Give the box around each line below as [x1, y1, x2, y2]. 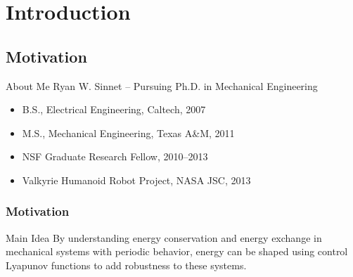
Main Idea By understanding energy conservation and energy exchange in [6, 230, 322, 245]
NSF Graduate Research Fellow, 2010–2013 [22, 149, 208, 164]
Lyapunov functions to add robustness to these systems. [6, 257, 247, 272]
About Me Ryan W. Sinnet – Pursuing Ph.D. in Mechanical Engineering [6, 78, 318, 93]
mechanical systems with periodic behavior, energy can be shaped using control [6, 244, 348, 259]
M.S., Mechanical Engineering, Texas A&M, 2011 [22, 125, 235, 140]
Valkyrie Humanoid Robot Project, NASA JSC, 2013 [22, 172, 251, 187]
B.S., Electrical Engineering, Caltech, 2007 [22, 102, 206, 117]
